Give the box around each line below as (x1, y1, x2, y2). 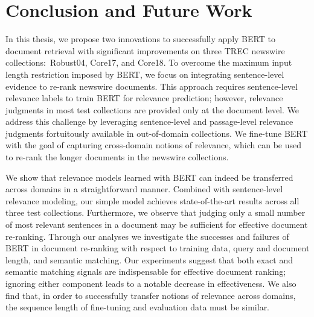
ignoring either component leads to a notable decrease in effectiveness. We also (5, 277, 296, 289)
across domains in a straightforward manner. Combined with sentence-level (5, 183, 283, 195)
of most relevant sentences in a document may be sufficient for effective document (5, 218, 308, 231)
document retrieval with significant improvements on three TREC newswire (5, 44, 285, 57)
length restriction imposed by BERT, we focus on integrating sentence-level (5, 67, 284, 80)
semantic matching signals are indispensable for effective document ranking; (5, 265, 286, 278)
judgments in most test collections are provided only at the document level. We (5, 103, 300, 116)
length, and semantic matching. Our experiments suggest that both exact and (5, 253, 293, 266)
